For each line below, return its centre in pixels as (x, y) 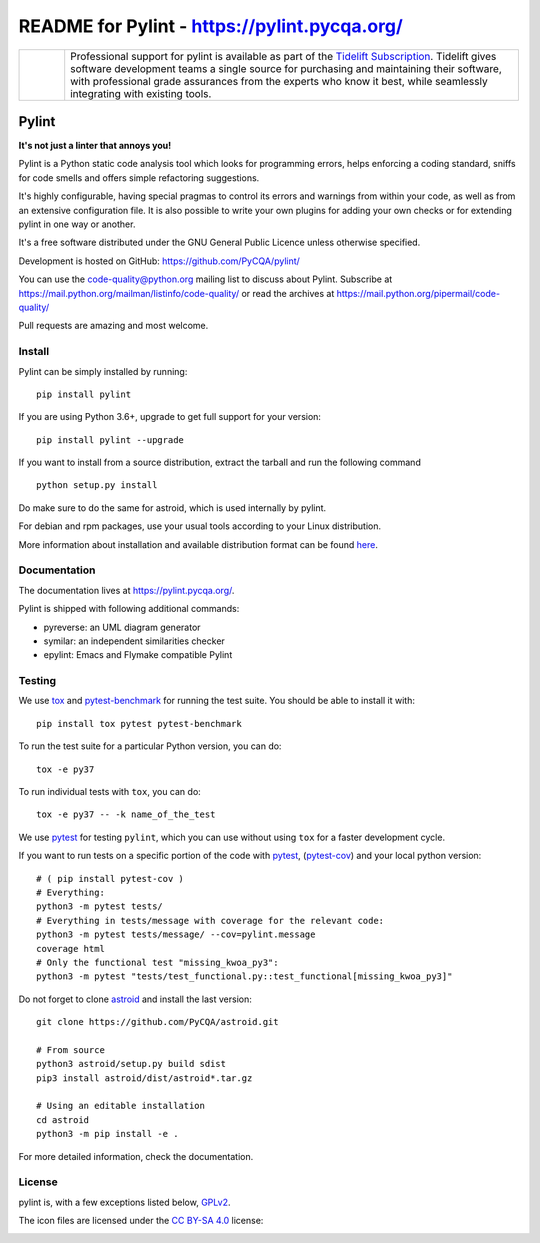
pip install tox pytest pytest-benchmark (139, 723)
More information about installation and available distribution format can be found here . (198, 544)
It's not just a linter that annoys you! (95, 146)
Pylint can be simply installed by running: (103, 371)
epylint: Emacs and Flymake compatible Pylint (138, 655)
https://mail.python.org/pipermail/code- (418, 293)
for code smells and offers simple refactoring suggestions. (139, 177)
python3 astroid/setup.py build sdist (131, 1064)
